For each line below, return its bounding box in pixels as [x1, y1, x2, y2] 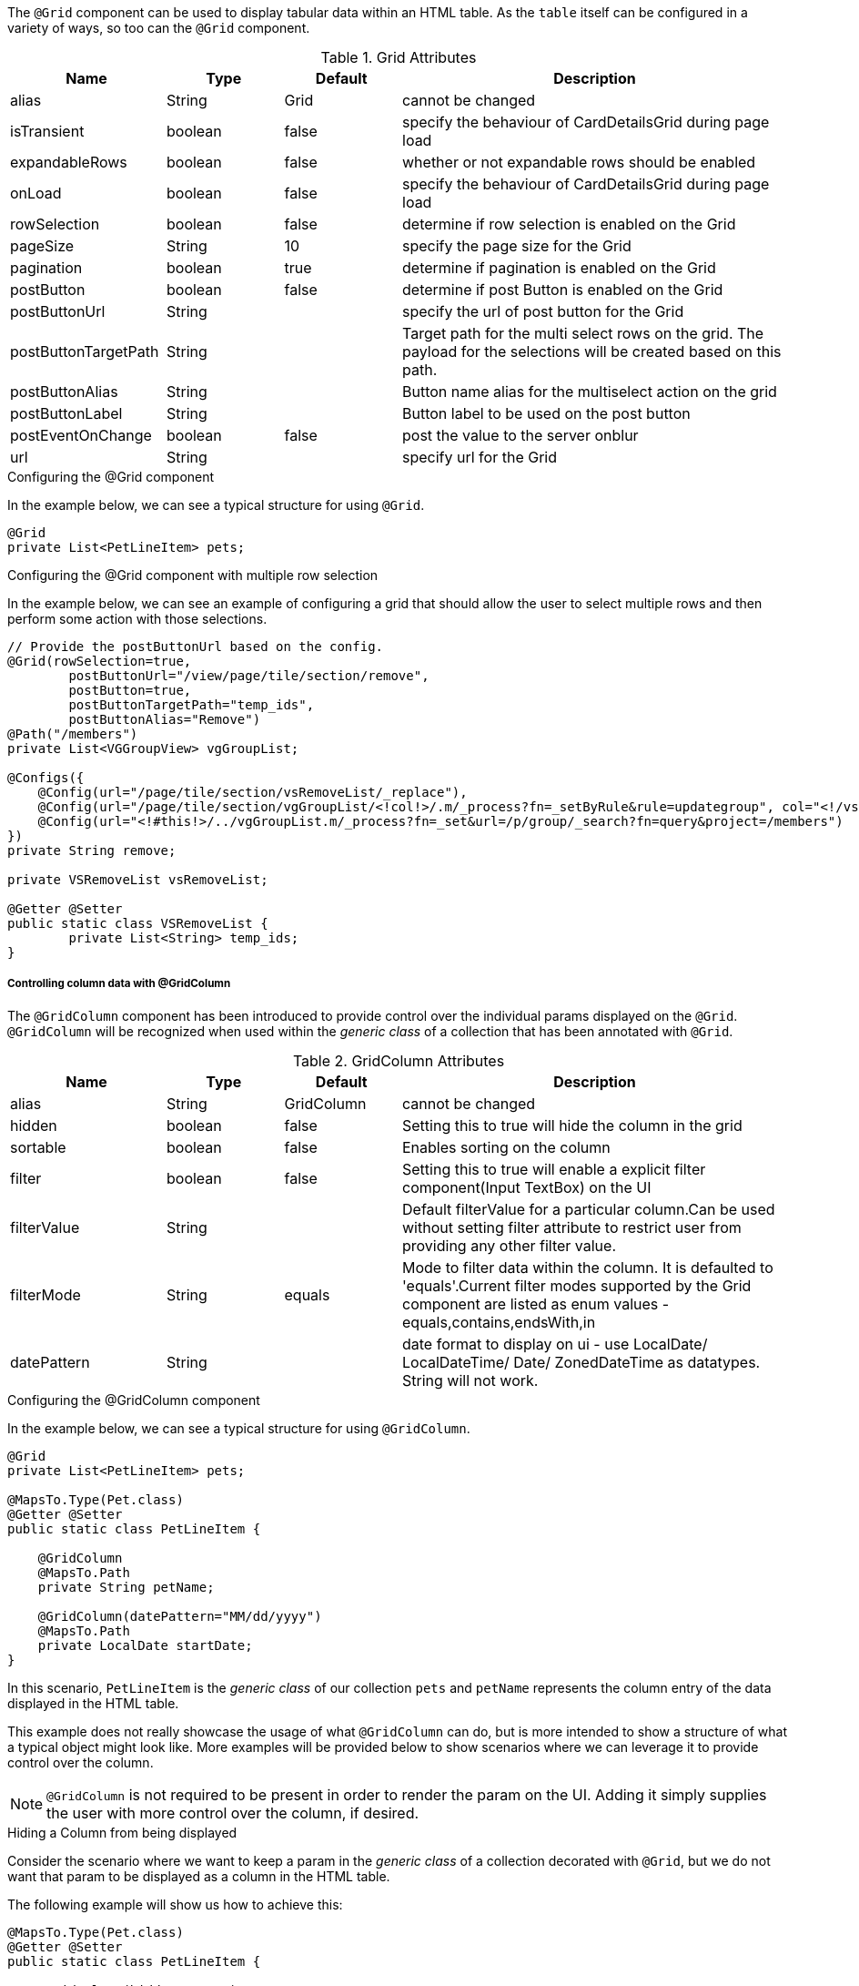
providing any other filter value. [402, 1236, 616, 1255]
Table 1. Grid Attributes [320, 48, 477, 66]
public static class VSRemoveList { [7, 916, 268, 931]
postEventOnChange [10, 426, 152, 444]
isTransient [10, 122, 85, 140]
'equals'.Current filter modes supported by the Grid [402, 1276, 752, 1295]
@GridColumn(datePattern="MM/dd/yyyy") [37, 1608, 322, 1624]
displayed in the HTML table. [7, 1695, 179, 1711]
